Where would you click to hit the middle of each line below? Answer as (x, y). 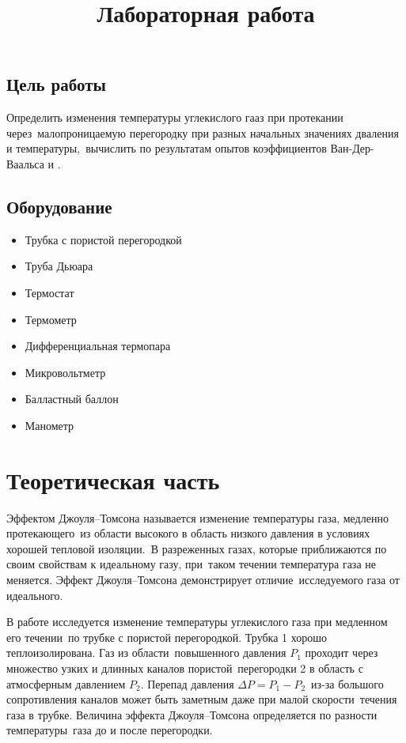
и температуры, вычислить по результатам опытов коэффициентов (167, 148)
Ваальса (25, 163)
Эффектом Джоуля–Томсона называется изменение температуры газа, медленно (197, 517)
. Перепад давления (187, 683)
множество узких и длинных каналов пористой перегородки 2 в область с (185, 668)
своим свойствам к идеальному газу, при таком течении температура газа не (191, 564)
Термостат (49, 292)
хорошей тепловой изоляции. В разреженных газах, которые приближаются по (197, 548)
